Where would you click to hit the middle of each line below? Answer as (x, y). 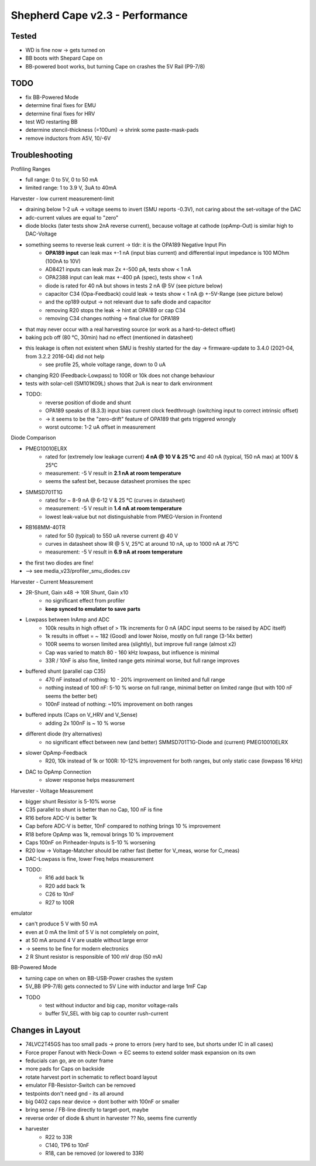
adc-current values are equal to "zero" (72, 217)
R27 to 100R (60, 902)
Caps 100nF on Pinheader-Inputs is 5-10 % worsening (90, 842)
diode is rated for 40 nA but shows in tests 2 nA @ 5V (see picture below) (134, 285)
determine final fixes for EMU (61, 105)
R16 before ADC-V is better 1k (61, 818)
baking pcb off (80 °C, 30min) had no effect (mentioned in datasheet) (109, 337)
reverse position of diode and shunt (88, 402)
